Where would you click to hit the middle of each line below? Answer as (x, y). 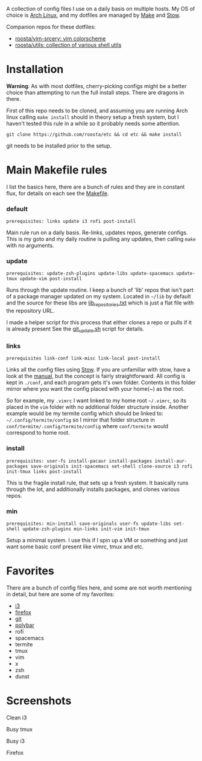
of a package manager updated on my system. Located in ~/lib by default (99, 297)
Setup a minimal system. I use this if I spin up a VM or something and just (97, 540)
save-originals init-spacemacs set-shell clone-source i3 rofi (112, 466)
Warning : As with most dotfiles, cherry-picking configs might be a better (96, 86)
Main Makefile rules (57, 170)
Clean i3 (17, 718)
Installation (35, 69)
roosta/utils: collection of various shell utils (68, 45)
